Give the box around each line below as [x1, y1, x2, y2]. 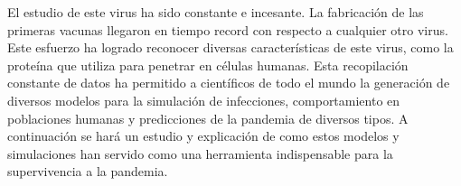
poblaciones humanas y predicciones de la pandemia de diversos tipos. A [7, 108, 409, 127]
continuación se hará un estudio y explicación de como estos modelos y [7, 126, 400, 145]
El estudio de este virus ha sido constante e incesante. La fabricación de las [7, 3, 424, 21]
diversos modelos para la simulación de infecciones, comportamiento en [7, 90, 400, 109]
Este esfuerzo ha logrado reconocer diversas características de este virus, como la [7, 38, 454, 57]
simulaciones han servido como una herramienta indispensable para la [7, 144, 393, 163]
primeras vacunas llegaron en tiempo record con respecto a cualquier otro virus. [7, 20, 448, 39]
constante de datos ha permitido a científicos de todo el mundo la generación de [7, 73, 450, 92]
